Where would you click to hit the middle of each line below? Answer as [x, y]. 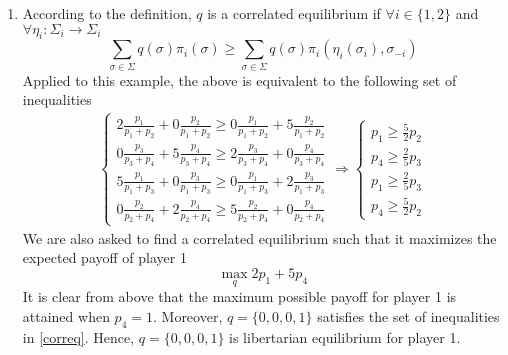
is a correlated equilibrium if [294, 13]
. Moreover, [187, 315]
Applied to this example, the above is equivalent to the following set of [239, 79]
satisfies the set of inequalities [408, 315]
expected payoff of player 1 [104, 257]
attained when [66, 315]
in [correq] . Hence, [78, 336]
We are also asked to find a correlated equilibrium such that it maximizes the [259, 237]
